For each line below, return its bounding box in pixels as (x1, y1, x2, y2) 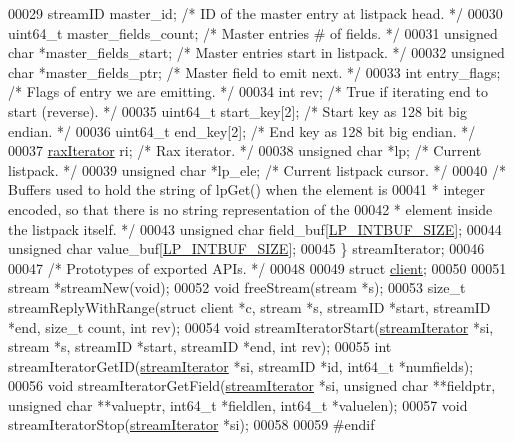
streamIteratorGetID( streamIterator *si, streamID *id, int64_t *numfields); (8, 355, 474, 376)
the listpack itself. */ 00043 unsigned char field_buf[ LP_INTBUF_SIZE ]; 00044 (8, 218, 502, 239)
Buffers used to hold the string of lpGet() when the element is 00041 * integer (8, 179, 486, 200)
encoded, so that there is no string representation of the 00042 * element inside (8, 198, 493, 219)
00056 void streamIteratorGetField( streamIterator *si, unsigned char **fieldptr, (8, 375, 496, 396)
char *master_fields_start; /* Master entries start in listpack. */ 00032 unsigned (8, 42, 505, 63)
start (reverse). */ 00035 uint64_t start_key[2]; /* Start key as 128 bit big (8, 100, 468, 121)
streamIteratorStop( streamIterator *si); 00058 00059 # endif (8, 414, 375, 435)
